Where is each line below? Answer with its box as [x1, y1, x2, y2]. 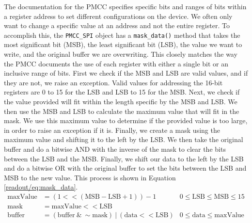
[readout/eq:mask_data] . [4, 182, 78, 192]
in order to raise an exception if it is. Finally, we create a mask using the [4, 125, 220, 135]
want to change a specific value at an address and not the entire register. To [4, 20, 230, 31]
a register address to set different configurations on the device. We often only [4, 11, 233, 21]
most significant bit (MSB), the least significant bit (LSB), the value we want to [4, 39, 242, 49]
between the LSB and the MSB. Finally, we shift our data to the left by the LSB [4, 153, 244, 163]
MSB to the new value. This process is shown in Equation [4, 172, 176, 182]
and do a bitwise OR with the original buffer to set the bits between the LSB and [4, 163, 247, 173]
